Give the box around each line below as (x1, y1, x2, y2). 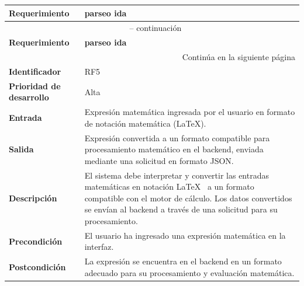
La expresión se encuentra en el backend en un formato (84, 255, 282, 267)
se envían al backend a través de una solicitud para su (84, 203, 278, 215)
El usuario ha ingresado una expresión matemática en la (84, 229, 286, 241)
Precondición (9, 235, 63, 247)
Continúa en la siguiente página (182, 51, 295, 63)
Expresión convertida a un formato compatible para (84, 131, 270, 144)
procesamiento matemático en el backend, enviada (84, 143, 264, 155)
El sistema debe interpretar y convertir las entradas (84, 169, 269, 181)
